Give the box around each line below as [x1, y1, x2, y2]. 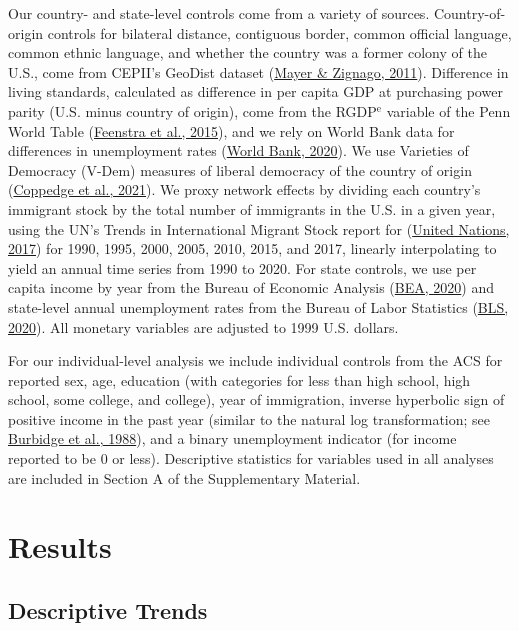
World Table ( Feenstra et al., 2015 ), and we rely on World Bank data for [8, 120, 455, 141]
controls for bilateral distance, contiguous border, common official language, [47, 22, 512, 43]
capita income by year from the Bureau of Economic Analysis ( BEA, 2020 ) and [8, 277, 494, 298]
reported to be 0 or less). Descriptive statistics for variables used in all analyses [8, 448, 494, 469]
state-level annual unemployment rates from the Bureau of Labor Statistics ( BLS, [8, 296, 509, 317]
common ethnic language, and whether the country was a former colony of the [8, 42, 487, 63]
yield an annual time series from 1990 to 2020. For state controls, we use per [8, 257, 477, 278]
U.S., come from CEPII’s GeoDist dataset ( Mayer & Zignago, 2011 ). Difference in [8, 61, 509, 82]
